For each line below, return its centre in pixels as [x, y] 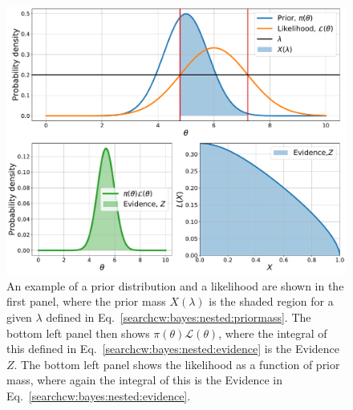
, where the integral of [273, 333]
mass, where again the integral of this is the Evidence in [144, 380]
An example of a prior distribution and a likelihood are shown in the [175, 285]
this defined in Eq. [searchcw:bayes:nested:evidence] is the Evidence [173, 349]
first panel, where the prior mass [86, 301]
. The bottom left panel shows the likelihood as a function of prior [177, 364]
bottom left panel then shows [78, 333]
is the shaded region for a [271, 301]
